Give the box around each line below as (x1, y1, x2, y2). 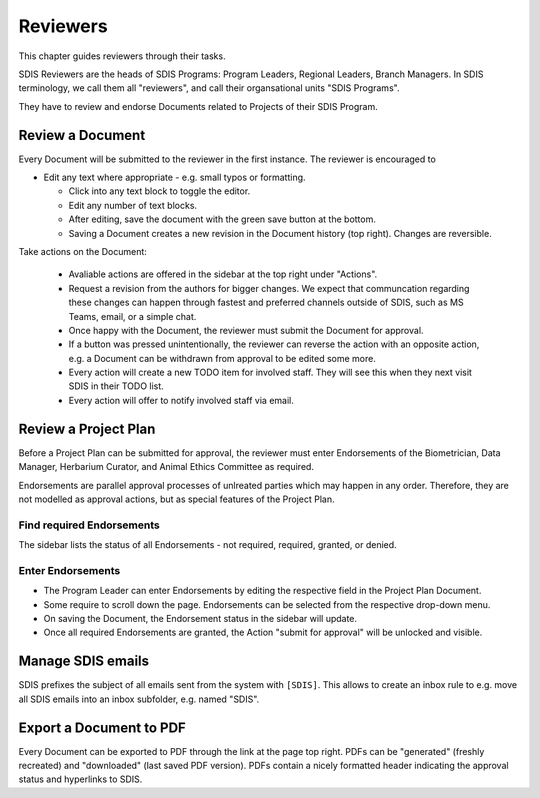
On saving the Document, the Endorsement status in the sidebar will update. (43, 613, 358, 625)
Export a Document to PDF (18, 719, 187, 736)
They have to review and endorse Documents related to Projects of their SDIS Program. (18, 100, 379, 112)
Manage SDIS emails (18, 653, 150, 670)
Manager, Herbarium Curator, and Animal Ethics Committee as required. (18, 461, 315, 473)
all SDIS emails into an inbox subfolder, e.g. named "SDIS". (18, 693, 260, 705)
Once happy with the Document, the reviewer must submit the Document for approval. (68, 324, 424, 336)
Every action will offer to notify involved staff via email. (68, 394, 295, 406)
